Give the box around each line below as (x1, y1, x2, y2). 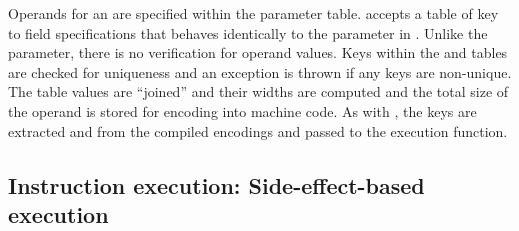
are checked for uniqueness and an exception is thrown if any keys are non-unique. (8, 61, 512, 82)
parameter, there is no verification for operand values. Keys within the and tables (8, 42, 508, 63)
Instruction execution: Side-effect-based (8, 169, 425, 200)
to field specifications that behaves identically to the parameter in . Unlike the (8, 22, 488, 43)
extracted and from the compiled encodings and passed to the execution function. (8, 120, 508, 141)
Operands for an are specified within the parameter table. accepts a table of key (8, 3, 499, 23)
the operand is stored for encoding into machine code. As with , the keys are (8, 100, 477, 121)
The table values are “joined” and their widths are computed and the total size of (8, 81, 509, 102)
